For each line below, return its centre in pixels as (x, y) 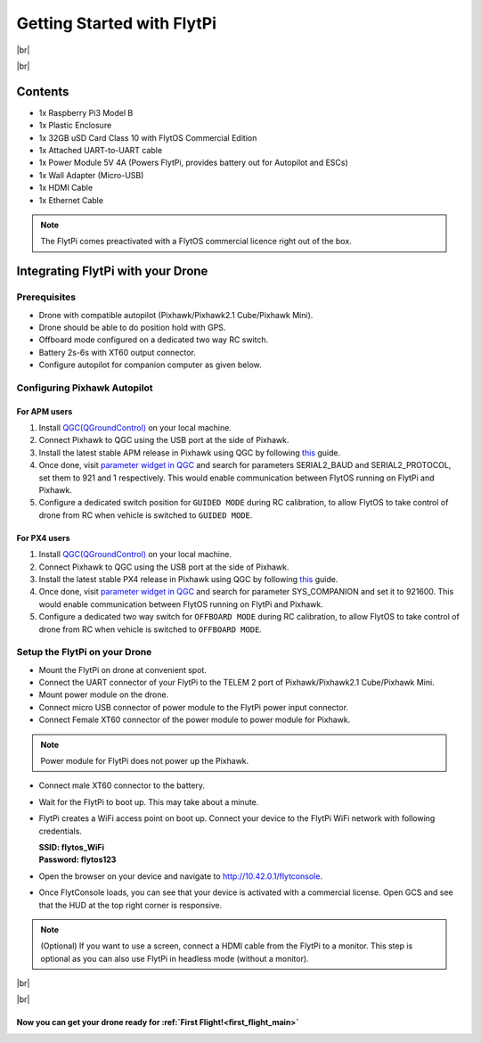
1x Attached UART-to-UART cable (101, 151)
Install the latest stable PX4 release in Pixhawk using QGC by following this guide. (188, 579)
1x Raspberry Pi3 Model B (86, 112)
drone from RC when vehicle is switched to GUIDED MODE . (146, 515)
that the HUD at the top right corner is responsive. (130, 905)
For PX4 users (43, 538)
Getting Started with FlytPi (117, 23)
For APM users (45, 411)
